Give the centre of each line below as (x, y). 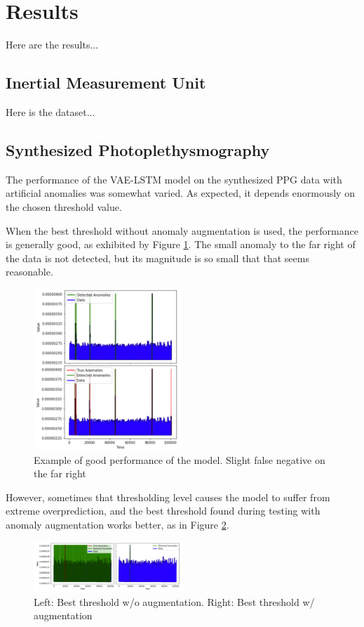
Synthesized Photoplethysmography (138, 149)
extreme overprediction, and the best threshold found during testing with (163, 511)
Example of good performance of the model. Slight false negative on (180, 459)
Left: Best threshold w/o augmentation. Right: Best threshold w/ (174, 601)
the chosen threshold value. (64, 206)
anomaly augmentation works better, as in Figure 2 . (117, 525)
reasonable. (29, 272)
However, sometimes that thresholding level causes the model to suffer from (168, 497)
